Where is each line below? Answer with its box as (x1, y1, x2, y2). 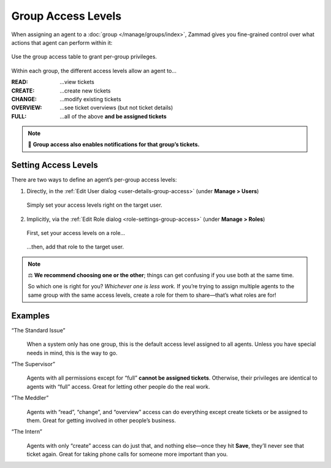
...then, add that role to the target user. (26, 243, 124, 251)
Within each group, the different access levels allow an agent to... (11, 67, 177, 74)
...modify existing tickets (59, 95, 122, 102)
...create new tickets (59, 86, 111, 94)
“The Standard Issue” (11, 326, 66, 334)
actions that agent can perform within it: (11, 39, 113, 46)
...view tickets (59, 79, 94, 86)
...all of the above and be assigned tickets (59, 112, 167, 120)
